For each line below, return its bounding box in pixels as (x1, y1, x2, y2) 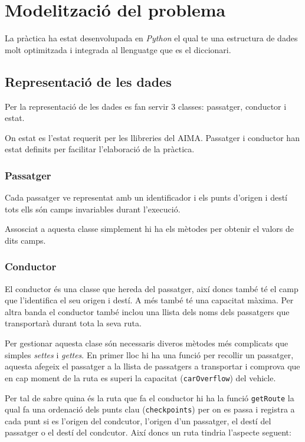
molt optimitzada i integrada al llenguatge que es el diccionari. (5, 43, 231, 55)
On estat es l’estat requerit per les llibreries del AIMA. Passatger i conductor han (5, 131, 300, 143)
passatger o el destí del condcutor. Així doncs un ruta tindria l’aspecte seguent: (5, 426, 291, 438)
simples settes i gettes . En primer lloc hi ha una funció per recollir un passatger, (5, 348, 294, 361)
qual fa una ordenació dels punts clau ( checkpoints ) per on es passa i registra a (5, 403, 295, 415)
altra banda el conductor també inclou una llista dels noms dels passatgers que (5, 305, 290, 317)
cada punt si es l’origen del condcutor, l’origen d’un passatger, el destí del (5, 414, 271, 427)
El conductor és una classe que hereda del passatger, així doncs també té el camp (5, 282, 299, 294)
